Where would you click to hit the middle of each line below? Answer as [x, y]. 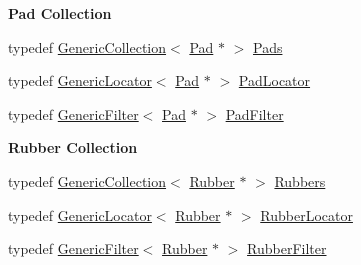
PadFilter [254, 113]
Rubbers [300, 180]
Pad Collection [60, 13]
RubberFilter [287, 248]
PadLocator [274, 80]
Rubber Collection [73, 147]
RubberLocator [306, 214]
